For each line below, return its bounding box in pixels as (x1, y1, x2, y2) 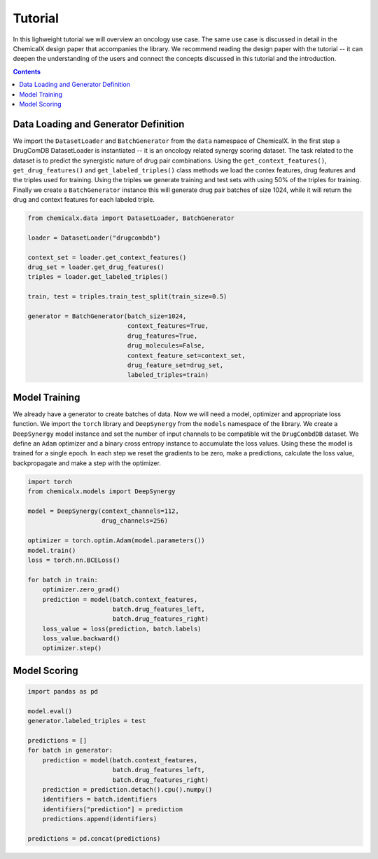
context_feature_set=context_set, (127, 351, 246, 359)
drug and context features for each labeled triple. (13, 195, 155, 204)
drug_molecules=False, (127, 342, 206, 350)
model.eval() (27, 707, 73, 715)
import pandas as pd (27, 687, 98, 696)
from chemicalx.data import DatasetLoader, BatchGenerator (27, 214, 234, 222)
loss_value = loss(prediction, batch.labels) (42, 624, 202, 633)
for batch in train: (27, 575, 98, 584)
